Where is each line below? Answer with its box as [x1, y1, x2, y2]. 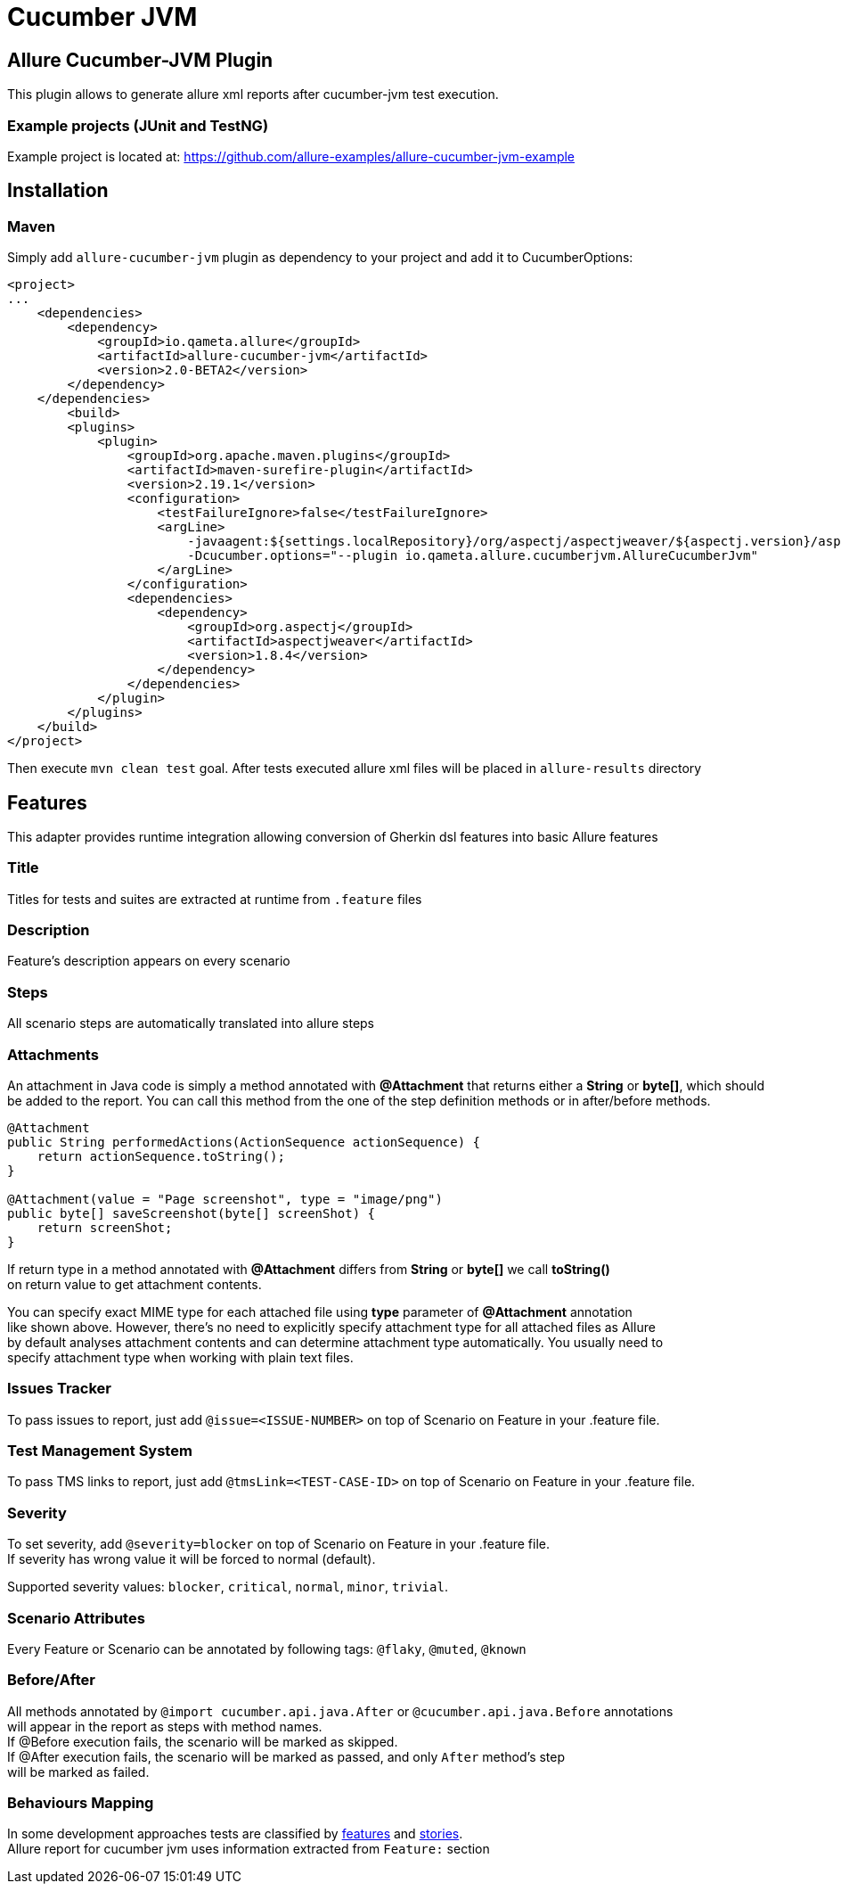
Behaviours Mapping [7, 1794, 154, 1813]
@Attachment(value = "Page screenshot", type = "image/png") [7, 1191, 443, 1206]
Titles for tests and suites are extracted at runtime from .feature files [7, 891, 422, 907]
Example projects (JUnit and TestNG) [7, 116, 269, 135]
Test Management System [7, 1442, 192, 1460]
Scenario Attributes [7, 1608, 145, 1627]
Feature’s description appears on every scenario [7, 953, 290, 969]
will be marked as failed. [7, 1764, 150, 1780]
